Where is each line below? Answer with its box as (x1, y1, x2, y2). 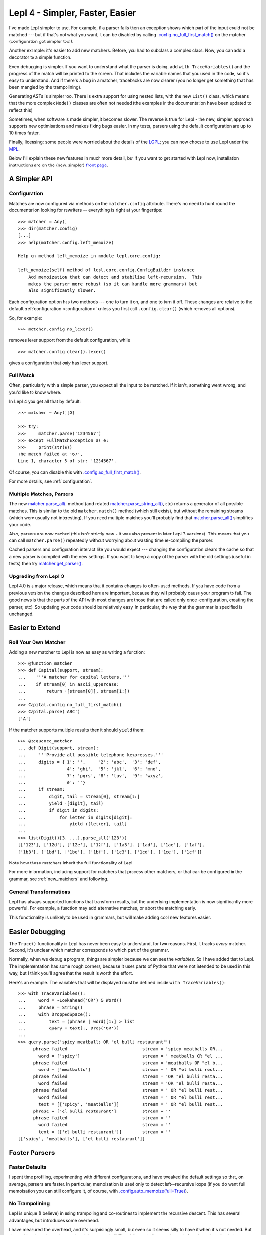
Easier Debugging (9, 927, 65, 936)
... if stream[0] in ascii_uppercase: (18, 681, 119, 687)
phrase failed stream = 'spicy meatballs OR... (33, 1046, 223, 1052)
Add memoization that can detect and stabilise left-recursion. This (28, 274, 202, 280)
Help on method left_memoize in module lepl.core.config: (18, 253, 161, 259)
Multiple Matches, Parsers (9, 491, 74, 497)
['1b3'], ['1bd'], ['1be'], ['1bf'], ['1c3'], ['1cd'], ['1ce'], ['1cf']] (18, 849, 202, 855)
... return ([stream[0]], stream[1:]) (18, 688, 130, 694)
